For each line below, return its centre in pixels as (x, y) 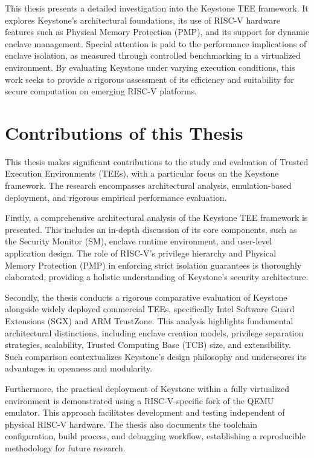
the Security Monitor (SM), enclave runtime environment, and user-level (139, 241)
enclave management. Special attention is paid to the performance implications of (156, 43)
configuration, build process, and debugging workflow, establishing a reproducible (155, 436)
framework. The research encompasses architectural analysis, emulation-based (148, 185)
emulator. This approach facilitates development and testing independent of (145, 412)
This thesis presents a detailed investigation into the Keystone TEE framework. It (157, 8)
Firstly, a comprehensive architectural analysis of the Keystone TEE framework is (156, 218)
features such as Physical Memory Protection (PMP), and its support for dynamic (157, 32)
